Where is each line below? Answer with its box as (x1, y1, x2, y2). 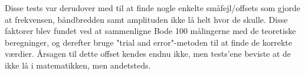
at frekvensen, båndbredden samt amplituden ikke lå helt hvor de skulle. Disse (5, 13, 288, 25)
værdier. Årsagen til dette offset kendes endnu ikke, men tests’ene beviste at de (5, 47, 291, 60)
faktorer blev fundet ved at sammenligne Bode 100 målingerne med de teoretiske (5, 25, 296, 37)
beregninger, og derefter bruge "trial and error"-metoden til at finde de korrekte (5, 36, 292, 48)
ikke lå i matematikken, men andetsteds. (5, 59, 151, 71)
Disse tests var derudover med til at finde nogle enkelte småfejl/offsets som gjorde (5, 2, 301, 13)
